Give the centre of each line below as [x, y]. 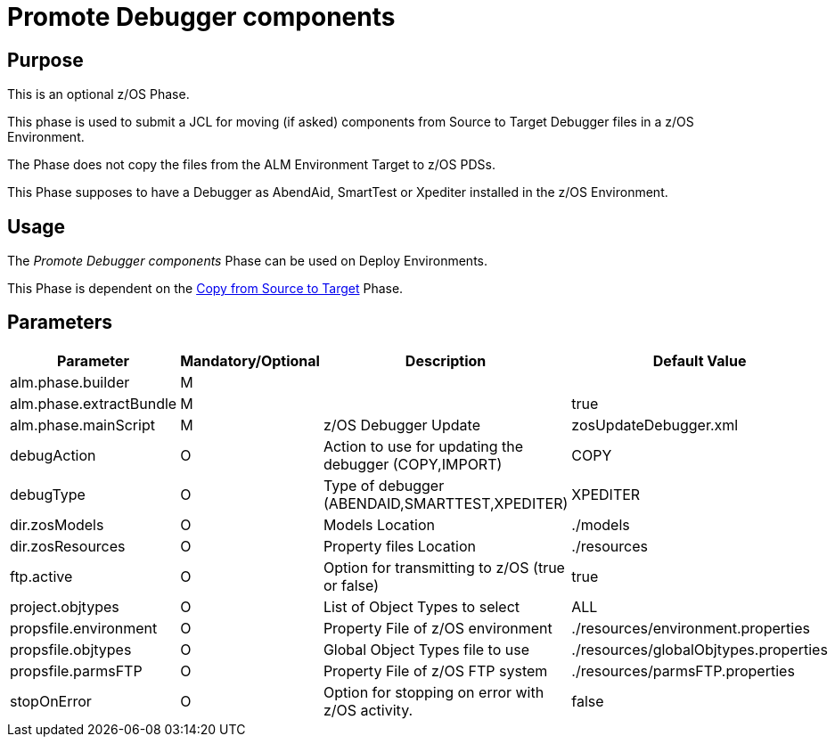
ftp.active [41, 576]
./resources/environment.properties [691, 628]
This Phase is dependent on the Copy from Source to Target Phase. [205, 289]
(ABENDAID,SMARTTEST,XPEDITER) [446, 503]
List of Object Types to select [422, 606]
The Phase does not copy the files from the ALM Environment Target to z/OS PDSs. [251, 165]
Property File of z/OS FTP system [435, 670]
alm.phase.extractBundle [94, 403]
